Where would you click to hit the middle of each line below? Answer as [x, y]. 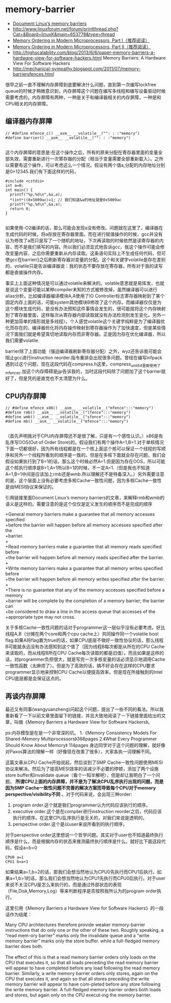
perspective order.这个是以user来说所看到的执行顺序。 [70, 824]
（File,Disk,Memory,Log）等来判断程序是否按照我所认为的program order [81, 891]
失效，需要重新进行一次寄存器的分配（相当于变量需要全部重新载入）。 [82, 158]
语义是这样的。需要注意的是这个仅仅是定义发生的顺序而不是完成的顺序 [79, 504]
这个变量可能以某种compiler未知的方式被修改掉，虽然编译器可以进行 [86, 289]
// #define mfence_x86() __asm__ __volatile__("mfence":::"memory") [79, 408]
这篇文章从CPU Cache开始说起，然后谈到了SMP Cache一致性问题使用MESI [84, 762]
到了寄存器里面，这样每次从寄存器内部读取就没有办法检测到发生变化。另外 [83, 315]
